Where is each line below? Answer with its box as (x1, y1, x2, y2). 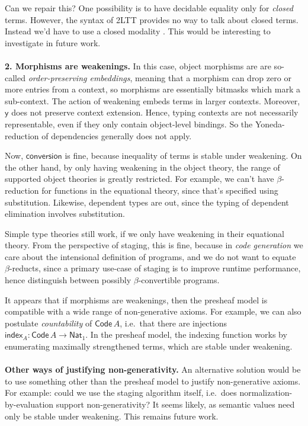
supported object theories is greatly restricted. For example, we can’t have (5, 172, 274, 185)
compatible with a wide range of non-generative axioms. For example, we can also (5, 305, 301, 318)
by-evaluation (5, 398, 54, 410)
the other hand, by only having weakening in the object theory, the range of (5, 161, 280, 173)
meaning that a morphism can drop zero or (134, 71, 291, 84)
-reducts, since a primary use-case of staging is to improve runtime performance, (9, 262, 301, 274)
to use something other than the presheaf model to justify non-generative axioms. (5, 374, 301, 387)
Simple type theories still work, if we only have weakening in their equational (5, 227, 284, 239)
